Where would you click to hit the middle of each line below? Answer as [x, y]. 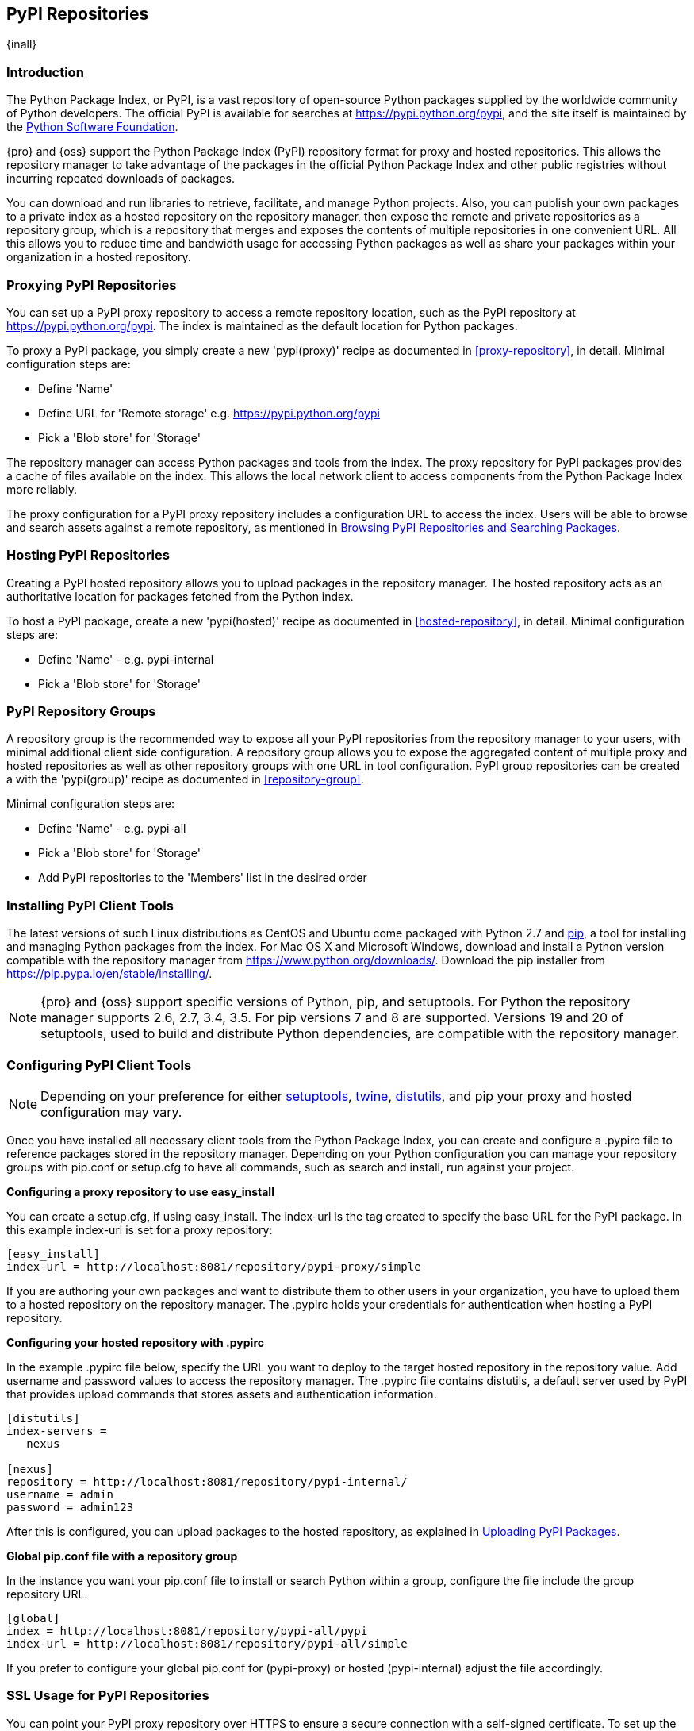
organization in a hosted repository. [99, 257]
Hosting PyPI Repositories [88, 555]
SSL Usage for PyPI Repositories [108, 1696]
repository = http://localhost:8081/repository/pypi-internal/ [207, 1481]
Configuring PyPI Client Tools [99, 1065]
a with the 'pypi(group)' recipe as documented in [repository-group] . [185, 779]
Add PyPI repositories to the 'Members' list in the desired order [203, 878]
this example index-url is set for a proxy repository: [140, 1229]
